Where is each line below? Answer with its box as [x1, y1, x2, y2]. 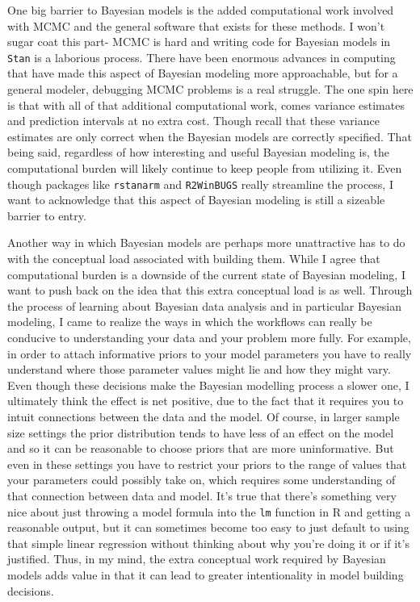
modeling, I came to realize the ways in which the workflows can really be [7, 313, 372, 330]
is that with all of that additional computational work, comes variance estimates [7, 96, 405, 113]
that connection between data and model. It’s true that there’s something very [7, 487, 397, 504]
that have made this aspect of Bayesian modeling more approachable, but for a [7, 65, 398, 82]
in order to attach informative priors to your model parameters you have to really [7, 345, 412, 362]
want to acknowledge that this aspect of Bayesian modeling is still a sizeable [7, 191, 385, 208]
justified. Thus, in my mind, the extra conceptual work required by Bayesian [7, 550, 386, 567]
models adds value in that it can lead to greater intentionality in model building [7, 566, 404, 583]
